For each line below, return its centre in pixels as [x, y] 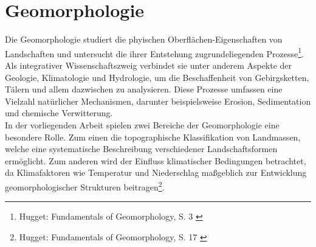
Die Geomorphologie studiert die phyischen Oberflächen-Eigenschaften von [144, 39]
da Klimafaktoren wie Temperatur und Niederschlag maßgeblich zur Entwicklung [156, 172]
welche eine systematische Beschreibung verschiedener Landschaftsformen [141, 149]
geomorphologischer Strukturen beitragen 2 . [85, 186]
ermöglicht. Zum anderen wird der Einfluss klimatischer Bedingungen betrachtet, [156, 160]
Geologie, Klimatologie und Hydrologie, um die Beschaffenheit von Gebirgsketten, [157, 77]
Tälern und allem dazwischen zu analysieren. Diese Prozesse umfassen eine [144, 89]
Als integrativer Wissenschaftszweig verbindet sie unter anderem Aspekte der [149, 65]
